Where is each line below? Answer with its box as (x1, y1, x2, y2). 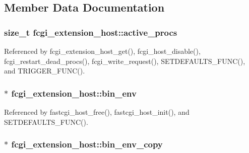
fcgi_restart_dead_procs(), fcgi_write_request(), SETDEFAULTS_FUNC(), (4, 55, 245, 66)
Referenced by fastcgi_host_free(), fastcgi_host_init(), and (4, 107, 190, 117)
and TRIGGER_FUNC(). (4, 65, 85, 76)
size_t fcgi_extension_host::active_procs (4, 26, 177, 38)
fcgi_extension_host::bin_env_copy (11, 138, 163, 150)
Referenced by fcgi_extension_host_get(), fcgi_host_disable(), (4, 46, 201, 56)
